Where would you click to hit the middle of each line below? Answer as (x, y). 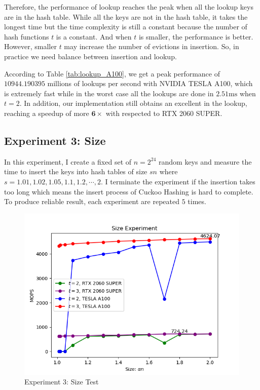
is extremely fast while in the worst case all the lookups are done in (109, 93)
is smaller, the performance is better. (196, 36)
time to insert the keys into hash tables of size (76, 171)
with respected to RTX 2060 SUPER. (164, 113)
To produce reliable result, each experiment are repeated (92, 201)
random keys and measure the (205, 161)
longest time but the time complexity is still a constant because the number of (126, 27)
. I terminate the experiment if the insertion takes (178, 181)
